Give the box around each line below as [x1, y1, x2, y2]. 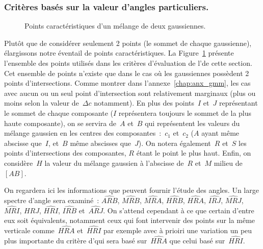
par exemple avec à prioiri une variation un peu [103, 225, 252, 236]
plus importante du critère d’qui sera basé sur [4, 235, 147, 245]
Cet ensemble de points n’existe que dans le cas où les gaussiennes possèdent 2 [4, 67, 249, 78]
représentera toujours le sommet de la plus [118, 107, 252, 118]
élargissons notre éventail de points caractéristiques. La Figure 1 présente [4, 47, 234, 58]
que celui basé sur [169, 235, 225, 245]
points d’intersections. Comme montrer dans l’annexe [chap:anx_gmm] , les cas [4, 78, 251, 88]
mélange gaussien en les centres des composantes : [4, 128, 162, 138]
